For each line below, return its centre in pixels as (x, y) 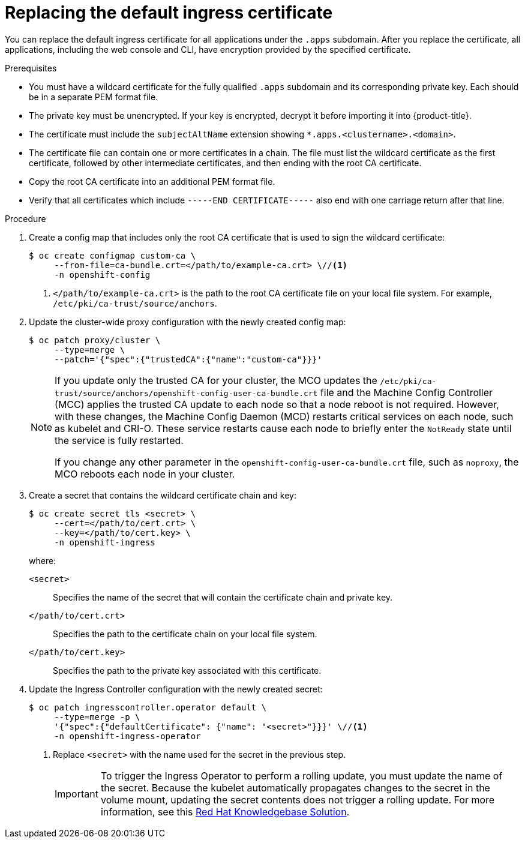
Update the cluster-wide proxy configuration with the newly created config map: (187, 322)
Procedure (25, 218)
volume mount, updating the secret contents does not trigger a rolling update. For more (298, 799)
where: (43, 560)
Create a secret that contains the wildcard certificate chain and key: (163, 495)
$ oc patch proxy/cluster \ (95, 340)
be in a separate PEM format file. (94, 97)
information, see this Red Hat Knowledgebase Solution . (225, 811)
